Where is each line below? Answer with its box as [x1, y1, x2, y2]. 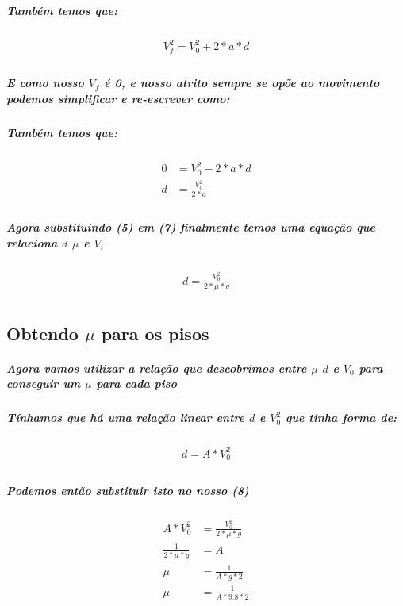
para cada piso [96, 375, 177, 392]
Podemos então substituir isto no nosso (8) [6, 481, 249, 498]
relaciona [6, 234, 58, 251]
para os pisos [101, 320, 209, 345]
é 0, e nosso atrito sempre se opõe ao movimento [104, 75, 380, 91]
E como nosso [6, 75, 84, 91]
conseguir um [6, 375, 81, 392]
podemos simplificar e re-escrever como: [6, 90, 230, 106]
